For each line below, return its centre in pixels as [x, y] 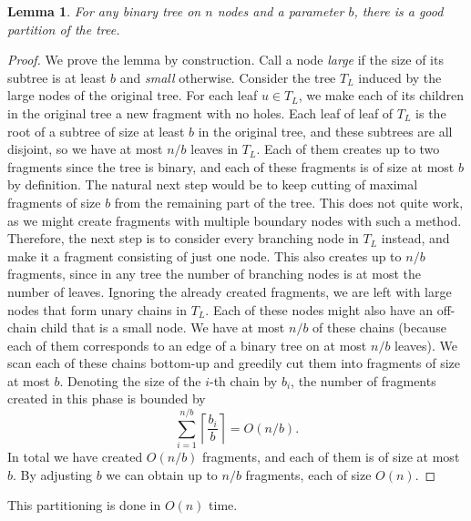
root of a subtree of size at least [96, 131]
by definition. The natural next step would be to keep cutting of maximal [213, 184]
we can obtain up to [162, 474]
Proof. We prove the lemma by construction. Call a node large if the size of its [225, 60]
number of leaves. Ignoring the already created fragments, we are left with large [230, 291]
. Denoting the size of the [130, 380]
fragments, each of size [308, 474]
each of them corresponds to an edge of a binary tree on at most [187, 345]
